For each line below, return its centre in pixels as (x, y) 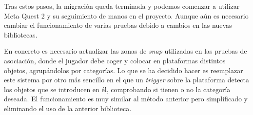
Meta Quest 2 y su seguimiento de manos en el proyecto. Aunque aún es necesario (126, 15)
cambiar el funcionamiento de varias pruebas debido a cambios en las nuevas (118, 25)
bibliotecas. (21, 34)
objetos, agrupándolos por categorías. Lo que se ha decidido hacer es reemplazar (124, 70)
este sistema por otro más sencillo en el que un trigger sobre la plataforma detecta (127, 80)
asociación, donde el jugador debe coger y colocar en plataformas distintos (115, 60)
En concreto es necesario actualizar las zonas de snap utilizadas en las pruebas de (126, 51)
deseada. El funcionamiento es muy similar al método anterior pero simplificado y (126, 99)
